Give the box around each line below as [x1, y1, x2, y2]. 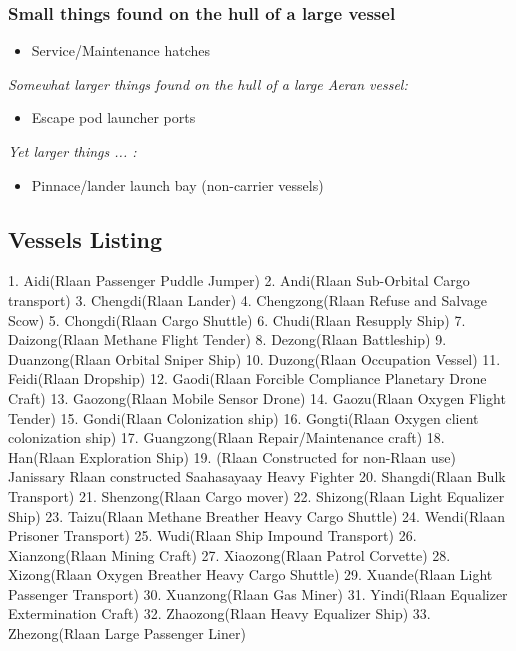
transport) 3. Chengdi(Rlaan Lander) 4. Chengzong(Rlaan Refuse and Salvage [8, 289, 488, 310]
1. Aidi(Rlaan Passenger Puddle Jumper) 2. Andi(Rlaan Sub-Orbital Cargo [8, 270, 470, 291]
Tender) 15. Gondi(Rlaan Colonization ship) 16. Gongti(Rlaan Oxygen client [8, 407, 479, 428]
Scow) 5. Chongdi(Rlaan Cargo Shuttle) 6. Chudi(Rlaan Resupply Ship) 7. [8, 309, 466, 330]
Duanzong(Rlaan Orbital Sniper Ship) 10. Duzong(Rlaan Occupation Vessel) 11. [8, 348, 501, 369]
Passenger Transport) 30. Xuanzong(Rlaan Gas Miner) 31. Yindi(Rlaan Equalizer [8, 583, 508, 604]
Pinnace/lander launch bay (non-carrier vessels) [31, 174, 324, 195]
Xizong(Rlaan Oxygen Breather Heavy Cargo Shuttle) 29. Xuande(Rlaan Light [8, 564, 493, 585]
